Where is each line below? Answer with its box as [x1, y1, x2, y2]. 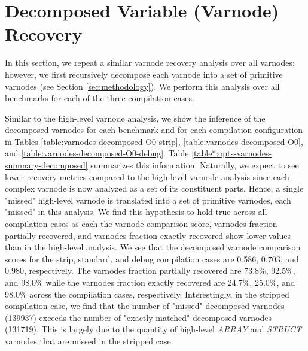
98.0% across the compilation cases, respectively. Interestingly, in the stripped [5, 288, 289, 300]
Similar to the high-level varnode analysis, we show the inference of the [5, 111, 266, 124]
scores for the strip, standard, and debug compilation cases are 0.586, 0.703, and [5, 252, 299, 265]
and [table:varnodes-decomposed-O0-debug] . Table [5, 147, 189, 159]
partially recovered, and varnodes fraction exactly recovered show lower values [5, 229, 291, 241]
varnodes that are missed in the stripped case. [5, 334, 173, 347]
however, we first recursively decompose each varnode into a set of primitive [5, 68, 283, 80]
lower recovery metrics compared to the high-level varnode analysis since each [5, 170, 289, 183]
